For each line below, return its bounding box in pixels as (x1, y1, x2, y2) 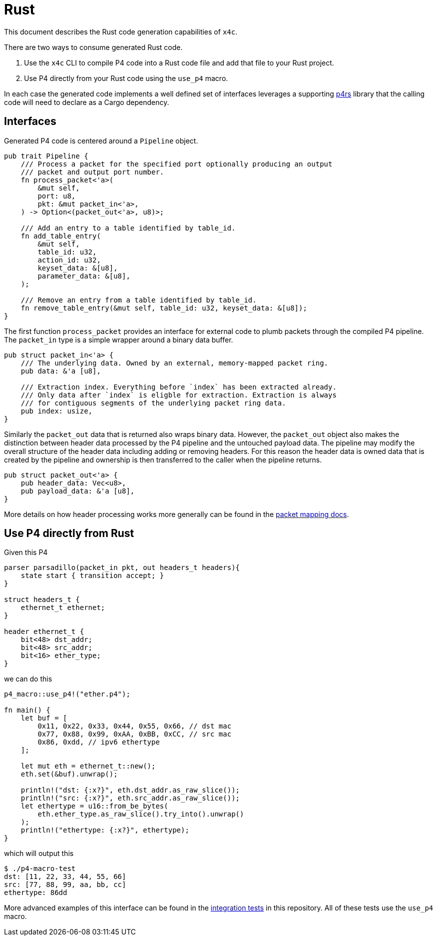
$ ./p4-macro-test (4, 864, 76, 873)
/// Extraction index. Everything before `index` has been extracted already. (20, 382, 337, 391)
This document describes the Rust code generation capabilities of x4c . (4, 27, 238, 36)
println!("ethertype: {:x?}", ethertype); (20, 826, 189, 834)
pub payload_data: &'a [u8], (20, 486, 135, 495)
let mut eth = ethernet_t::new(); (20, 762, 156, 770)
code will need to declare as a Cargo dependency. (4, 97, 169, 106)
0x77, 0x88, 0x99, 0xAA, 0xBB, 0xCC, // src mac (37, 730, 232, 738)
